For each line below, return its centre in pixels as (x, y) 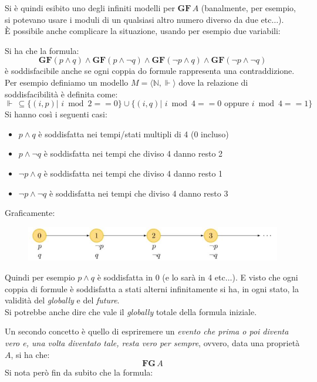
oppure (237, 104)
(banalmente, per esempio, (248, 8)
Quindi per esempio (40, 277)
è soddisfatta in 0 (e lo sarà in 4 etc (161, 277)
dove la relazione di (213, 82)
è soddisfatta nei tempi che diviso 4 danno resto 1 (133, 173)
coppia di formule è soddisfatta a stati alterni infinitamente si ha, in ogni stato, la (152, 288)
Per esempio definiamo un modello (67, 82)
